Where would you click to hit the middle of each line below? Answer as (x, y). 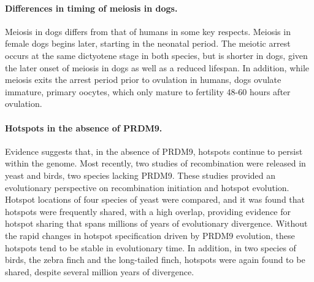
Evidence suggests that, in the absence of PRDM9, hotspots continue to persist (154, 151)
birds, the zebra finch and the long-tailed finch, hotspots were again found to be (155, 260)
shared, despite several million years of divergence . (100, 271)
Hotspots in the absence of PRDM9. (84, 127)
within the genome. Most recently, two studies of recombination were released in (155, 163)
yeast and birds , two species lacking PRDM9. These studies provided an (140, 175)
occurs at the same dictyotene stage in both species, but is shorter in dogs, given (156, 55)
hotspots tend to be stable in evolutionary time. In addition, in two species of (151, 247)
